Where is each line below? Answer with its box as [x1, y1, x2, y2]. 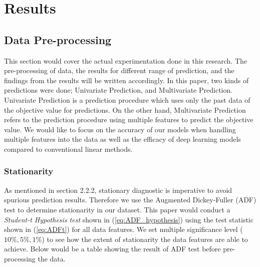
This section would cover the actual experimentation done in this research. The [4, 55, 247, 66]
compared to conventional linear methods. [4, 143, 133, 154]
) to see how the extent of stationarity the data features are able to [42, 233, 248, 244]
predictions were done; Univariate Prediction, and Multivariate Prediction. [4, 85, 233, 95]
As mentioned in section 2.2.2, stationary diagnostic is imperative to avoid [4, 184, 232, 195]
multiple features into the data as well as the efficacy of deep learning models [4, 134, 241, 144]
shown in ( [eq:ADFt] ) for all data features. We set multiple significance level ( [4, 224, 243, 234]
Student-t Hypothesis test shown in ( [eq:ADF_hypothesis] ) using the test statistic [4, 214, 253, 224]
